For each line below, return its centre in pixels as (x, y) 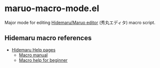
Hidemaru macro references (48, 38)
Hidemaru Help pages (34, 50)
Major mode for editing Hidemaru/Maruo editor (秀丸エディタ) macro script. (80, 22)
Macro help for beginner (43, 60)
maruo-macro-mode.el (52, 8)
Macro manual (33, 55)
